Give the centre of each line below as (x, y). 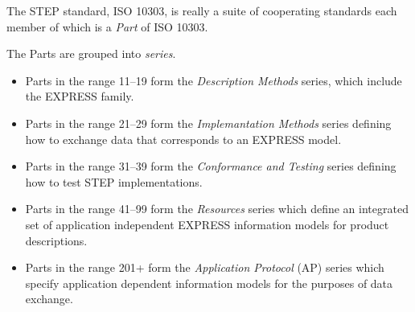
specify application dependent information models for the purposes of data (209, 283)
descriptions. (56, 240)
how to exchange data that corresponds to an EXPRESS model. (183, 139)
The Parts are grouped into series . (91, 53)
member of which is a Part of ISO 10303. (107, 26)
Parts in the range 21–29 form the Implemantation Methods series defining (208, 123)
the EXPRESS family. (80, 96)
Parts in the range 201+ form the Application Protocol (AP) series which (205, 267)
